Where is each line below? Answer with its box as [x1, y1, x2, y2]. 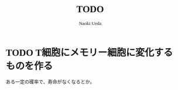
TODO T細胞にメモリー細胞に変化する [5, 47, 173, 59]
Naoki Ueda [78, 20, 102, 26]
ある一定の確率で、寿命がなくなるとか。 [5, 79, 95, 85]
